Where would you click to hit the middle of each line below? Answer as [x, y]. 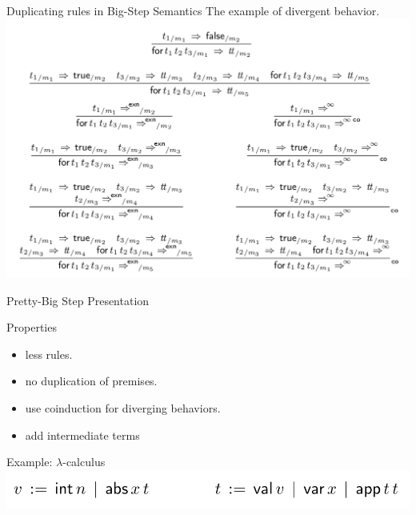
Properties [32, 327]
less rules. [49, 354]
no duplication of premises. [91, 381]
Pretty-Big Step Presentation [78, 300]
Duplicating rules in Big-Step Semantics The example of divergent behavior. [193, 10]
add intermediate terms [82, 435]
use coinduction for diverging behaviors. [123, 407]
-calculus [84, 462]
